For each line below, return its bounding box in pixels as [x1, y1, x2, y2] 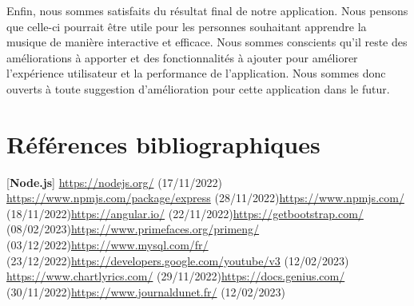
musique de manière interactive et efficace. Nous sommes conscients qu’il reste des [6, 34, 408, 50]
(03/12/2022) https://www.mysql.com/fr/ [6, 236, 209, 253]
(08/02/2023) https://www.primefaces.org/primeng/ [6, 221, 260, 237]
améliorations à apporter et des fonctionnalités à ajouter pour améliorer [6, 49, 358, 66]
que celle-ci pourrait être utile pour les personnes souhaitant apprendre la [6, 18, 367, 34]
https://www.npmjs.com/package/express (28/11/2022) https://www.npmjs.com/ [6, 189, 404, 206]
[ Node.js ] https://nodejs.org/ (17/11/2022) [6, 173, 223, 190]
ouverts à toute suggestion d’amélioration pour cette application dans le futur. [6, 80, 390, 97]
